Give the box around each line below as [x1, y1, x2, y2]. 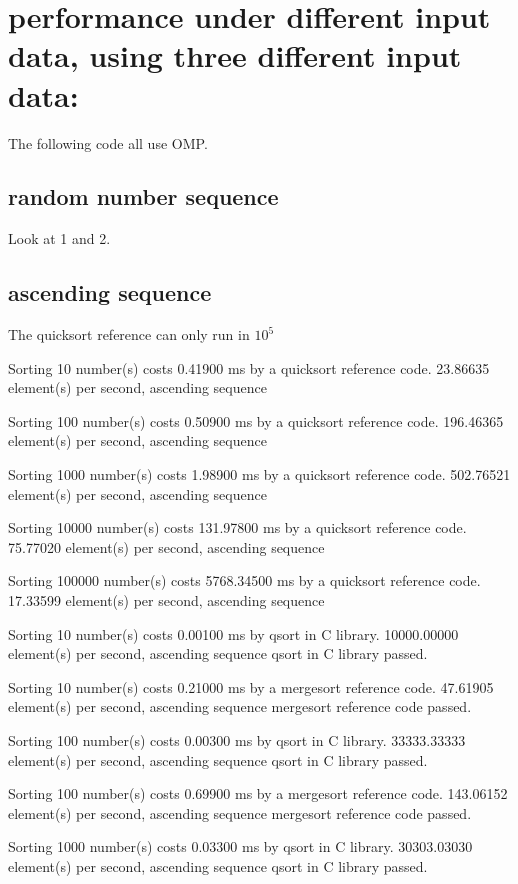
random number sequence [8, 181, 279, 212]
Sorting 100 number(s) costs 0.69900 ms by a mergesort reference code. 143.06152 [8, 783, 508, 804]
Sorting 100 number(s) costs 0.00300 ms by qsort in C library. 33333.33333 [8, 730, 466, 750]
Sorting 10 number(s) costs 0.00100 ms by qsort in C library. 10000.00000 [8, 623, 459, 644]
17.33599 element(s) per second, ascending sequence [8, 590, 325, 611]
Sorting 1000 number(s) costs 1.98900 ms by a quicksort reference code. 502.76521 [8, 464, 511, 485]
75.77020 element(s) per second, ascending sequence [8, 536, 325, 557]
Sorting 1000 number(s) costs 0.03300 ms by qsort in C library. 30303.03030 [8, 836, 473, 857]
